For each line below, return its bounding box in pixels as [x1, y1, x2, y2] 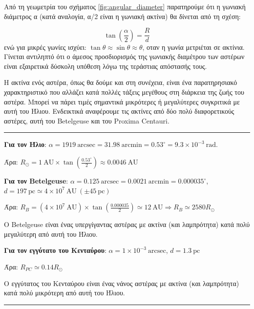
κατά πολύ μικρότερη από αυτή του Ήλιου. [4, 288, 125, 298]
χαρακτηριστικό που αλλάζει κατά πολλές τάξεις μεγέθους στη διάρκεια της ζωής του [4, 87, 244, 97]
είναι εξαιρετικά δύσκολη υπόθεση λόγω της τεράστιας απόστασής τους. [4, 61, 207, 71]
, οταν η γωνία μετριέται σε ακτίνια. [142, 41, 245, 52]
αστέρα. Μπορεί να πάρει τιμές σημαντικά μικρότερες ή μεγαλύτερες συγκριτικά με [4, 96, 240, 106]
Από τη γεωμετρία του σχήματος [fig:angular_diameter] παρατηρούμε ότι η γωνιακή [4, 1, 246, 11]
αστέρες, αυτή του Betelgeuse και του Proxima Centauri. [4, 115, 169, 125]
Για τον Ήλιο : [4, 139, 46, 149]
